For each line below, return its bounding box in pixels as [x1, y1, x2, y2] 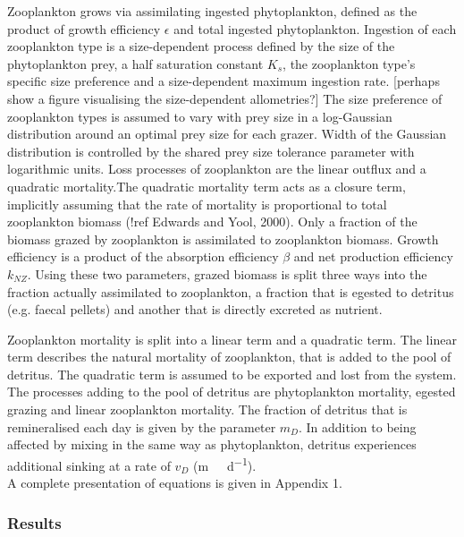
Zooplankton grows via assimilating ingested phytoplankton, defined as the [7, 2, 418, 20]
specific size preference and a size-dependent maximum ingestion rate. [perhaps [7, 72, 440, 90]
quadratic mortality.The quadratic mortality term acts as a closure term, [7, 176, 406, 195]
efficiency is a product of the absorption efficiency [7, 247, 279, 266]
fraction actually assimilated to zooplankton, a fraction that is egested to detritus [7, 282, 454, 301]
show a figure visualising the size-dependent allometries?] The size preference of [7, 89, 443, 107]
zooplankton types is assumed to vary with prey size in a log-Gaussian [7, 107, 392, 125]
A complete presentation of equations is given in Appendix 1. [7, 473, 342, 492]
